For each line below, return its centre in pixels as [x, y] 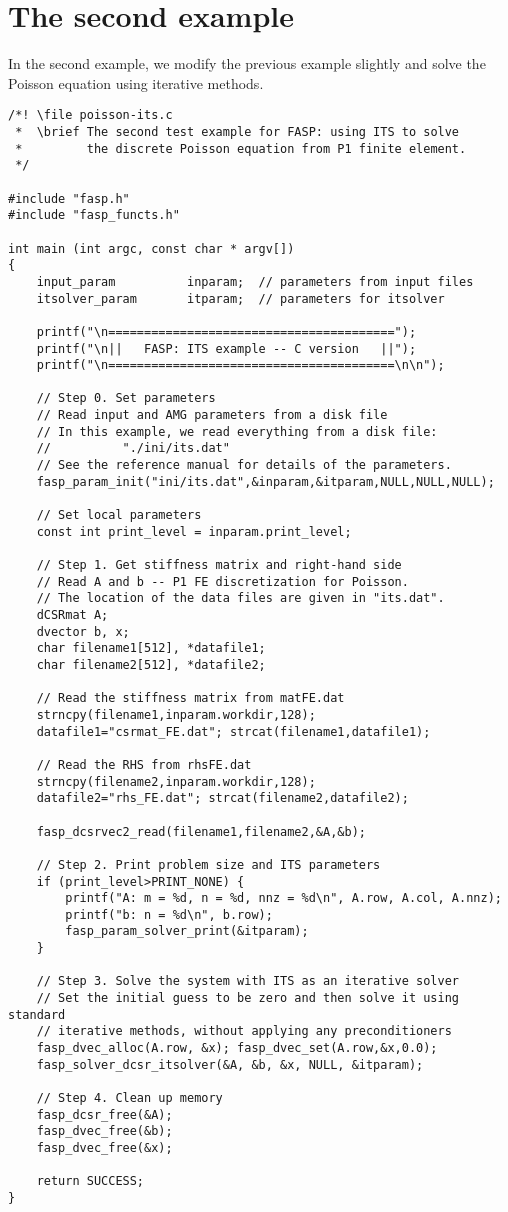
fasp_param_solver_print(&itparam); [187, 931]
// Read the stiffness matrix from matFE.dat [190, 698]
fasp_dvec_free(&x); [104, 1148]
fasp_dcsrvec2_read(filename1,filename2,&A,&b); [201, 831]
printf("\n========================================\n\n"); [240, 365]
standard [37, 1014]
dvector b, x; [83, 631]
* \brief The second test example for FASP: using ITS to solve [237, 131]
